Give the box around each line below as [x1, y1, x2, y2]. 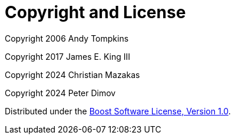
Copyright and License [5, 2, 186, 22]
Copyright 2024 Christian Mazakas [5, 69, 140, 80]
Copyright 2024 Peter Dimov [5, 87, 116, 98]
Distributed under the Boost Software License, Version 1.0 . [5, 106, 231, 116]
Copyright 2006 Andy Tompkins [5, 33, 129, 43]
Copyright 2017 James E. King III [5, 51, 130, 62]
